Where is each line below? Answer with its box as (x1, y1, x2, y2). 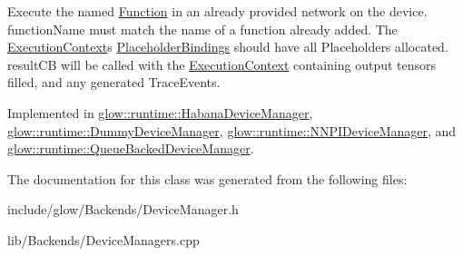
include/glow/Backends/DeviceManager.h (7, 200, 239, 219)
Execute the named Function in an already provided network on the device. (7, 2, 428, 20)
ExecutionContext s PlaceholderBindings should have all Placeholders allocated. (7, 37, 448, 56)
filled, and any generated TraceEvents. (7, 73, 221, 92)
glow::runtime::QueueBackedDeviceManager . (7, 139, 254, 158)
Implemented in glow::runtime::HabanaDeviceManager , (7, 103, 313, 122)
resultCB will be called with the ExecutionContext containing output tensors (7, 54, 437, 74)
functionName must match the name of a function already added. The (7, 19, 398, 38)
